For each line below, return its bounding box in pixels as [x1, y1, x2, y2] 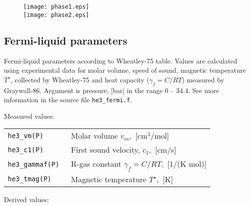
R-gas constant [71, 158, 122, 170]
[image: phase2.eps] [23, 11, 90, 18]
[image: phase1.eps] [23, 3, 90, 10]
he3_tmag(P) [8, 175, 52, 183]
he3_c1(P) [8, 145, 44, 154]
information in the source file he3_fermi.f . [4, 95, 132, 105]
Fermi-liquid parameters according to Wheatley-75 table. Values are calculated [4, 55, 237, 65]
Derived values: [4, 194, 49, 204]
